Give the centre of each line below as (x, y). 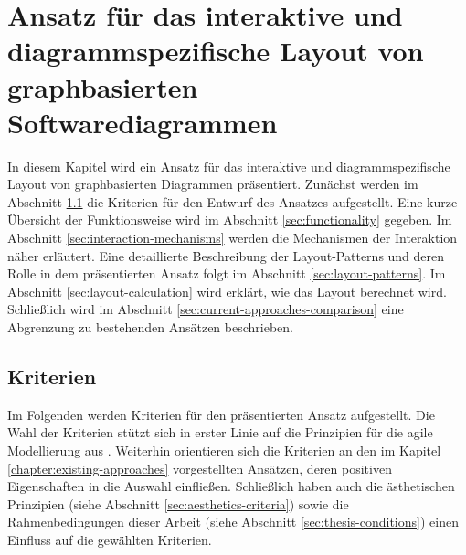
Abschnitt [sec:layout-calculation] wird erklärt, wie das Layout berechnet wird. (227, 291)
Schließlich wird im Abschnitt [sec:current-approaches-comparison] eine (206, 309)
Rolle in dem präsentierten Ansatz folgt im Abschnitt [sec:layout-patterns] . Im (227, 273)
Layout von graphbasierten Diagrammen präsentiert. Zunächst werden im (213, 184)
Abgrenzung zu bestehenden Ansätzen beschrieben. (150, 327)
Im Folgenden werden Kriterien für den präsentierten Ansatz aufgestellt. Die (221, 414)
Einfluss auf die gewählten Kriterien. (110, 539)
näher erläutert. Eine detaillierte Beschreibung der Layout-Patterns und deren (226, 255)
